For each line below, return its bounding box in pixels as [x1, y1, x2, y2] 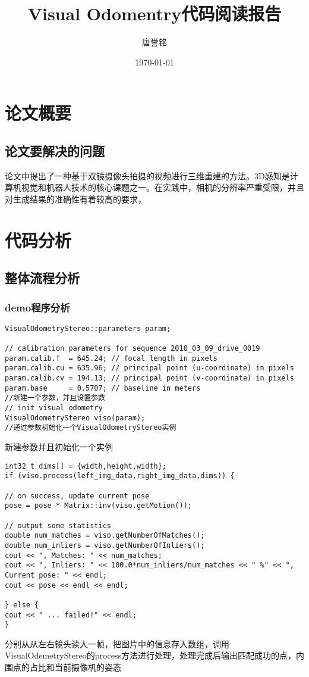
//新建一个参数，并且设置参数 [5, 394, 105, 403]
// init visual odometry [5, 404, 103, 413]
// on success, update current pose [5, 491, 150, 500]
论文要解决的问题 [5, 141, 105, 160]
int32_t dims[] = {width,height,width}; [5, 461, 167, 470]
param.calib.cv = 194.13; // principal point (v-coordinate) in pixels [5, 374, 294, 383]
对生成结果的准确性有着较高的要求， [5, 192, 146, 205]
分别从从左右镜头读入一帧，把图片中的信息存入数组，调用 [5, 637, 229, 650]
